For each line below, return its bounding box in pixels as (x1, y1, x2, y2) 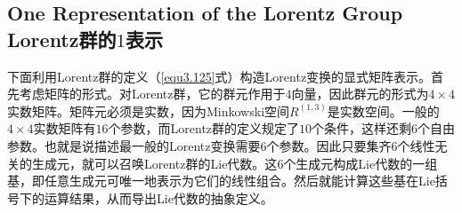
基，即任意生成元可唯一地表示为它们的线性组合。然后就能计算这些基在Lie (7, 171, 435, 190)
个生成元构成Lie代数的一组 (283, 154, 438, 172)
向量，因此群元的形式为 (291, 84, 429, 103)
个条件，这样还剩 (312, 119, 412, 138)
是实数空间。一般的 (327, 101, 440, 120)
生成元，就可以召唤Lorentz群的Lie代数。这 (31, 154, 278, 172)
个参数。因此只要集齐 (266, 136, 392, 154)
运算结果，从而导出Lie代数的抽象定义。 (44, 188, 273, 207)
